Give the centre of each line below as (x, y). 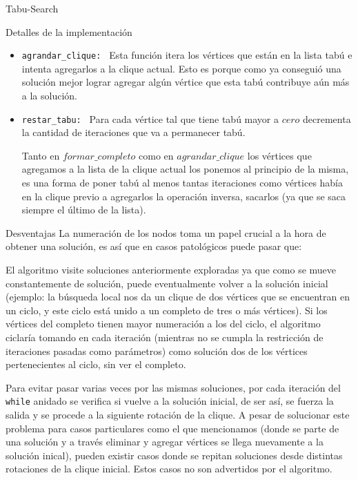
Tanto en (41, 155)
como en (156, 155)
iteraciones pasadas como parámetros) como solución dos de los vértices (157, 351)
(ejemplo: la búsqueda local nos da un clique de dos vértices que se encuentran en (178, 297)
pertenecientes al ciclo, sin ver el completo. (96, 364)
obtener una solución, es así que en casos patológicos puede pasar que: (154, 246)
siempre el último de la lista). (84, 210)
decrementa (327, 118)
